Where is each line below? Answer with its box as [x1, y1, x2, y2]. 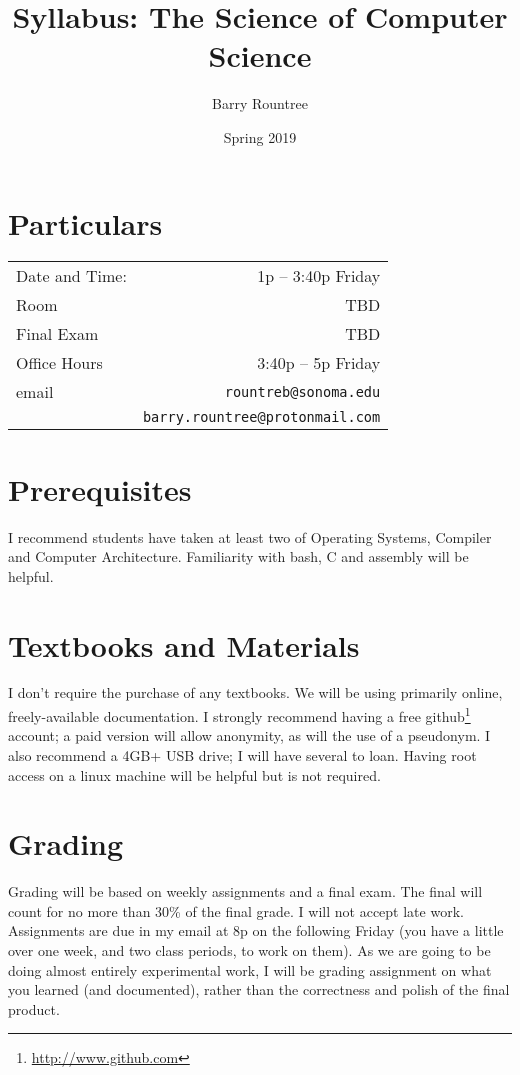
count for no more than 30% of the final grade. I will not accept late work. [8, 900, 464, 921]
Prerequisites [8, 468, 192, 509]
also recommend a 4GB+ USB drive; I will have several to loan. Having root [8, 744, 477, 765]
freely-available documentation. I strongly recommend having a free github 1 [8, 703, 471, 726]
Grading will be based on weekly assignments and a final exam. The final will [8, 881, 483, 902]
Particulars [8, 202, 163, 243]
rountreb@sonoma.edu [224, 383, 381, 400]
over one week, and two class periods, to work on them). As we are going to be [8, 940, 491, 960]
